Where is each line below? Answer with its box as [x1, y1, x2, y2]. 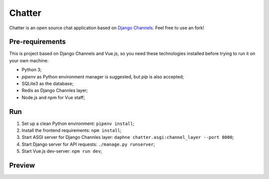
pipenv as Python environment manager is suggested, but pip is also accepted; [21, 73, 184, 79]
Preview [9, 161, 35, 170]
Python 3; [21, 67, 42, 73]
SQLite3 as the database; [21, 81, 74, 87]
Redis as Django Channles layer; [21, 87, 88, 94]
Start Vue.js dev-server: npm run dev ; [21, 148, 102, 154]
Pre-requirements [9, 38, 66, 46]
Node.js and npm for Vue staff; [21, 94, 85, 100]
